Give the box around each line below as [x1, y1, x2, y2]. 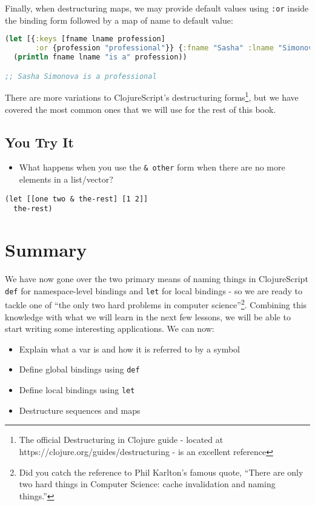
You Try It [5, 132, 74, 151]
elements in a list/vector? [19, 173, 113, 186]
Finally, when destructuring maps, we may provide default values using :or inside [5, 2, 309, 14]
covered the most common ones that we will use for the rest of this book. [5, 103, 276, 115]
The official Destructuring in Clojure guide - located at [19, 433, 224, 446]
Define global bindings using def [19, 363, 140, 376]
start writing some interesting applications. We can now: [5, 322, 214, 335]
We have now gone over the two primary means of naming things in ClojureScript [5, 272, 308, 285]
